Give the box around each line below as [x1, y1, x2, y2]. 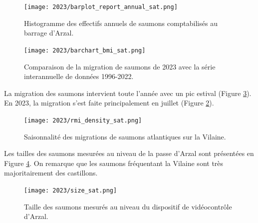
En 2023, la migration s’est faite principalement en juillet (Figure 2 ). [4, 97, 214, 108]
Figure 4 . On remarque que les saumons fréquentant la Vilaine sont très [4, 157, 224, 168]
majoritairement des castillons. [4, 167, 98, 178]
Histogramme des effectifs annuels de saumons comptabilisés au [24, 17, 218, 28]
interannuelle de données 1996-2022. [24, 71, 134, 81]
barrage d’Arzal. [24, 27, 74, 38]
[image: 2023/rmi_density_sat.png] [24, 116, 142, 124]
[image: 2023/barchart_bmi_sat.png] [24, 46, 146, 54]
